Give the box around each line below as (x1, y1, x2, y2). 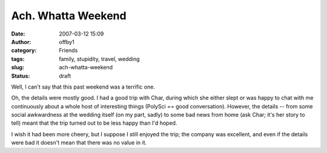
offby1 (59, 38, 75, 45)
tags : (11, 55, 25, 63)
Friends (59, 47, 78, 54)
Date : (11, 30, 25, 37)
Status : (11, 72, 30, 80)
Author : (11, 38, 31, 45)
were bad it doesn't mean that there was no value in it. (11, 139, 147, 146)
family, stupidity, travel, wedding (59, 55, 140, 63)
